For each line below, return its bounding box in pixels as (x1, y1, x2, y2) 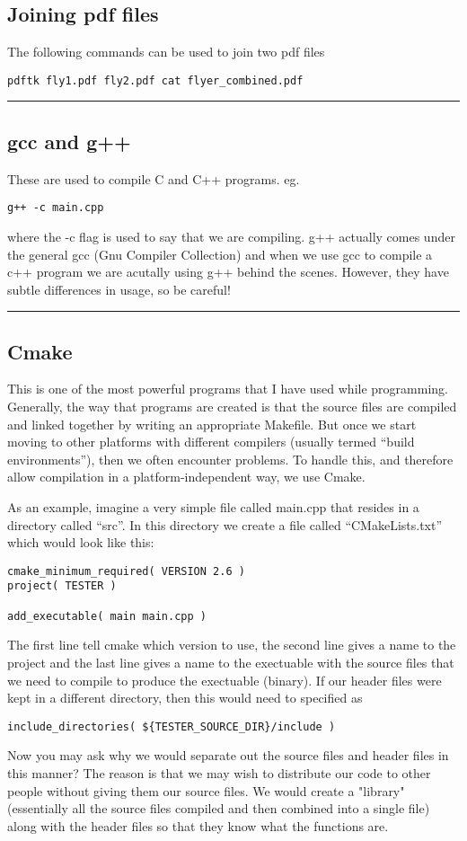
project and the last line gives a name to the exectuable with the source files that (7, 653, 454, 672)
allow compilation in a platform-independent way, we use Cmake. (7, 467, 366, 486)
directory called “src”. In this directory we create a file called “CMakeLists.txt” (7, 515, 443, 534)
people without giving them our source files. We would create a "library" (7, 781, 405, 800)
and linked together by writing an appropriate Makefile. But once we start (7, 414, 417, 433)
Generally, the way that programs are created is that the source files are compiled (7, 397, 457, 416)
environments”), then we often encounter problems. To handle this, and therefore (7, 449, 454, 468)
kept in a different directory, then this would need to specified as (7, 688, 363, 707)
